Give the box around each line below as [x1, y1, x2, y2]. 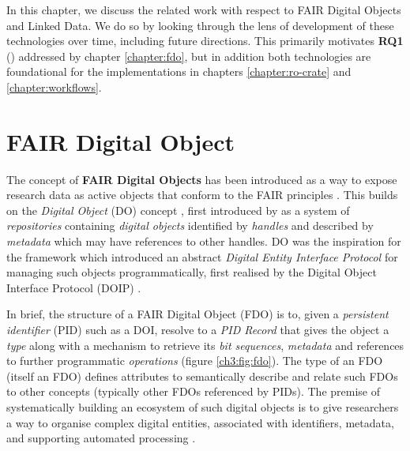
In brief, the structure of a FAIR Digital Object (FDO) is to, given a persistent [6, 306, 389, 322]
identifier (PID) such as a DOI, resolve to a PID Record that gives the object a [6, 321, 389, 338]
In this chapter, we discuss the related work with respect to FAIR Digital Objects [6, 2, 401, 17]
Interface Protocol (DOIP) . [6, 279, 141, 295]
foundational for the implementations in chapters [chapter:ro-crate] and [6, 63, 352, 80]
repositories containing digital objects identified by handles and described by [6, 217, 374, 234]
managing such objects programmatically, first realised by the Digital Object [6, 264, 377, 280]
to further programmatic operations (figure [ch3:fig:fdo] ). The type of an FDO [6, 352, 383, 369]
